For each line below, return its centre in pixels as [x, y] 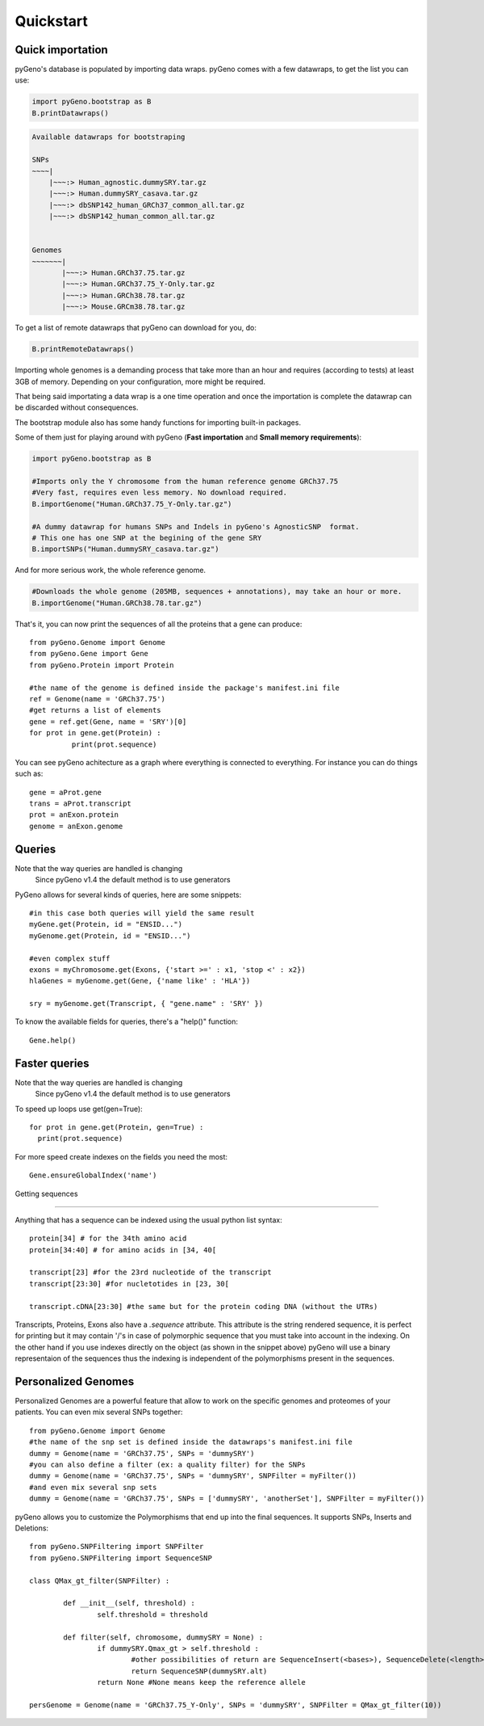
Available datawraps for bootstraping [108, 137]
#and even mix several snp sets [93, 1487]
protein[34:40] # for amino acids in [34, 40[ [123, 1250]
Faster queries [52, 1063]
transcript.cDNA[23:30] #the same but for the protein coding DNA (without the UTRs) [204, 1306]
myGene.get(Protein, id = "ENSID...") [106, 924]
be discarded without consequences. [77, 407]
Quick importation [61, 50]
